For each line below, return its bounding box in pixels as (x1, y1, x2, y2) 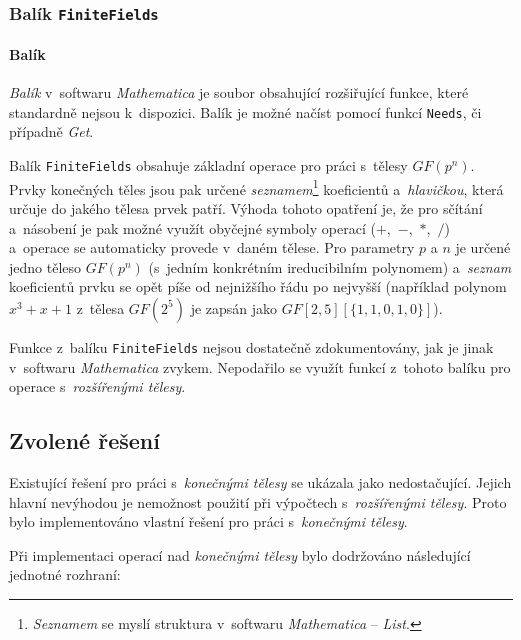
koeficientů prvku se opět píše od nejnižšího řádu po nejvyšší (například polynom (9, 276, 507, 297)
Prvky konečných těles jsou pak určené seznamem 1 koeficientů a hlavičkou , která (9, 175, 504, 199)
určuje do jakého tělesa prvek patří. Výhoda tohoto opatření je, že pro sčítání (9, 197, 483, 218)
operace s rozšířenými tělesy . (9, 376, 186, 397)
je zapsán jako (190, 297, 278, 318)
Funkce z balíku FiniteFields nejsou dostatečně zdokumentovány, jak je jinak (9, 336, 494, 357)
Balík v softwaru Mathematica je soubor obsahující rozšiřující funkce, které (9, 82, 469, 103)
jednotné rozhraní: (9, 564, 121, 585)
